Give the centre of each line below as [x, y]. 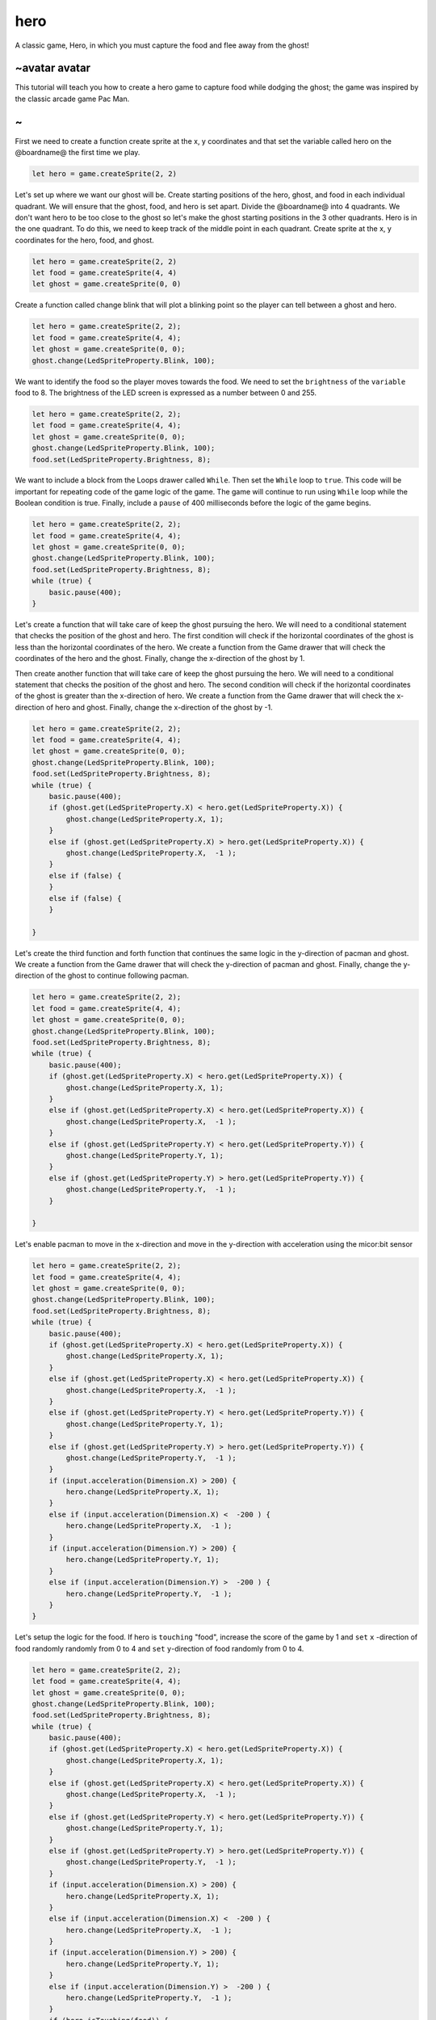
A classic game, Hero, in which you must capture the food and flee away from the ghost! [162, 45]
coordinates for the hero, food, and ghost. [85, 240]
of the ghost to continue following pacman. [117, 976]
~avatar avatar [53, 68]
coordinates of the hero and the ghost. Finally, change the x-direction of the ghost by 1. [160, 659]
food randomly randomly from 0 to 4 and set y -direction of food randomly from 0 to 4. [159, 1648]
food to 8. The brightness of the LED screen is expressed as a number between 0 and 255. [166, 393]
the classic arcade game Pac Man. [72, 99]
